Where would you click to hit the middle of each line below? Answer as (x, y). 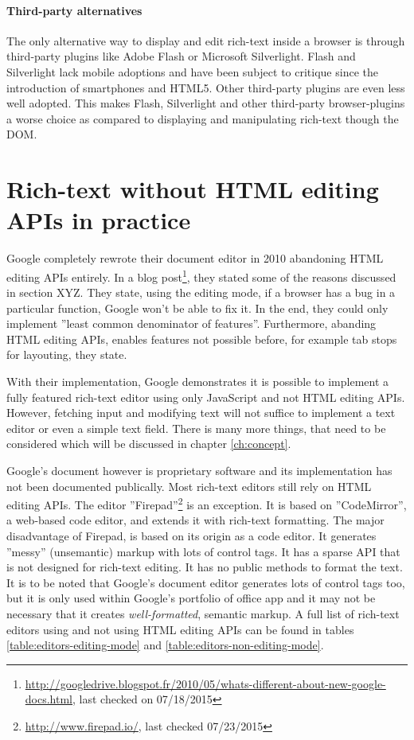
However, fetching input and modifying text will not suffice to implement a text (201, 413)
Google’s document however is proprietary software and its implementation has (199, 471)
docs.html (49, 699)
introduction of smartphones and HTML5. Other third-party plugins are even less (206, 87)
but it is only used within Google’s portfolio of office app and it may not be (191, 598)
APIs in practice (99, 220)
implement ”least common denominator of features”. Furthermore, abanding (191, 323)
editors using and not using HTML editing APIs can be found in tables (180, 629)
